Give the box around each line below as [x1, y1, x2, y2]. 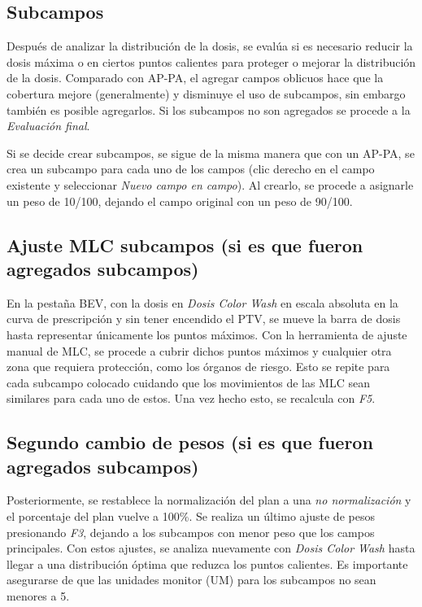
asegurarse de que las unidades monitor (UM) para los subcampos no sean [7, 571, 376, 588]
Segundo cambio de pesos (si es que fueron [7, 430, 373, 455]
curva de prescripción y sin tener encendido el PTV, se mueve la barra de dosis [7, 310, 401, 327]
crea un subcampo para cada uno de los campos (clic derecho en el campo [7, 160, 375, 177]
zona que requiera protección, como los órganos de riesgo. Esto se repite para [7, 358, 390, 375]
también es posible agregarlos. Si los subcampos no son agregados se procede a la [7, 101, 411, 118]
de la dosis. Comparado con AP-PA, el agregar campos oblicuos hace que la [7, 69, 384, 86]
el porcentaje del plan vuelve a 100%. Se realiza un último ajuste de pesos [7, 508, 375, 525]
